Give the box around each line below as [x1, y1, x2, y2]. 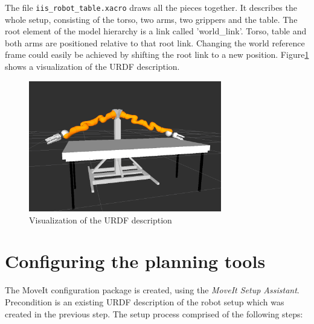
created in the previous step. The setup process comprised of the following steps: [5, 307, 303, 320]
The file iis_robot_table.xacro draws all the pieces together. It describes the [5, 1, 297, 13]
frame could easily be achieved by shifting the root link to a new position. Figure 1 [5, 48, 309, 61]
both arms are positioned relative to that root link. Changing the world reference [5, 36, 305, 49]
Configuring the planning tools [5, 249, 266, 273]
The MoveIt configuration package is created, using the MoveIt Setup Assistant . [5, 284, 300, 296]
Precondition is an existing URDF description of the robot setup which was [5, 296, 284, 308]
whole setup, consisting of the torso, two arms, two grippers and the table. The [5, 13, 298, 25]
